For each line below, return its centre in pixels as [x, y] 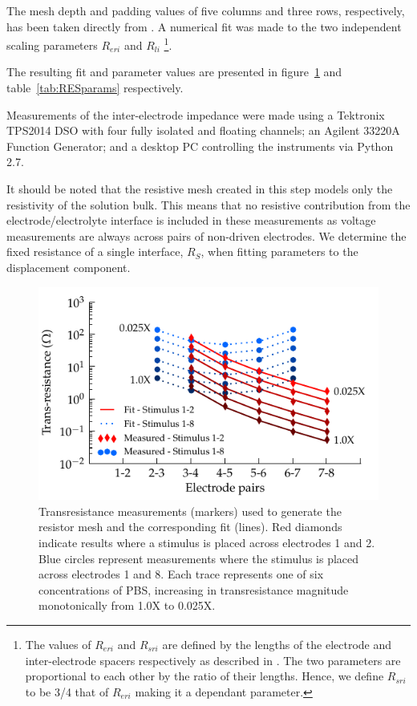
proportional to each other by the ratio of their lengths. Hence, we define [204, 676]
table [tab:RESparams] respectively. [95, 88]
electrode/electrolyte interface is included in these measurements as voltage [191, 220]
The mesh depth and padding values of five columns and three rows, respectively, [206, 10]
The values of [58, 644]
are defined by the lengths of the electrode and [277, 644]
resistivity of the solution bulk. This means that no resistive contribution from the [208, 204]
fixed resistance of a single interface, [95, 252]
